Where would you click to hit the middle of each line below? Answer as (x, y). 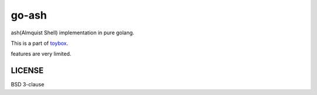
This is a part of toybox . (40, 43)
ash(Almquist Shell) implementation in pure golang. (72, 33)
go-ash (29, 15)
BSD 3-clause (28, 85)
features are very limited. (41, 54)
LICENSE (27, 71)
